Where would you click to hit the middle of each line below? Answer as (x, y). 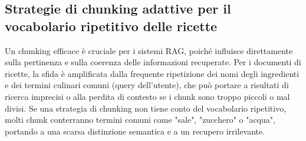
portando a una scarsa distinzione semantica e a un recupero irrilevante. (135, 131)
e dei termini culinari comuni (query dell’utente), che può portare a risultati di (147, 85)
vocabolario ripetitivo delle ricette (111, 26)
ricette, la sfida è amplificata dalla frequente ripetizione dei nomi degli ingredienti (152, 73)
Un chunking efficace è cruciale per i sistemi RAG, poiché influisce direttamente (149, 50)
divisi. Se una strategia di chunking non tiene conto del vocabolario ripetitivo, (146, 108)
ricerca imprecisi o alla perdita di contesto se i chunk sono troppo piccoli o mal (147, 96)
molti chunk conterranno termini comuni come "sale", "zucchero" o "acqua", (140, 120)
